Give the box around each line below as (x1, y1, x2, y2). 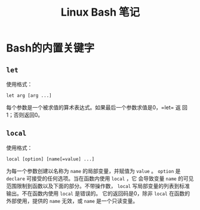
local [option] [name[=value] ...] (6, 156, 95, 162)
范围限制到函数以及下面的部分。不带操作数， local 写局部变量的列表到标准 (6, 182, 190, 189)
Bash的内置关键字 (6, 41, 94, 55)
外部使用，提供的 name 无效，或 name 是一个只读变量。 (6, 197, 139, 204)
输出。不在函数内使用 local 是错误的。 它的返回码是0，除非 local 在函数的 (6, 190, 190, 197)
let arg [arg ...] (6, 93, 52, 99)
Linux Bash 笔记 (60, 5, 140, 19)
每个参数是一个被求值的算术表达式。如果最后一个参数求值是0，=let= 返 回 (6, 104, 188, 111)
